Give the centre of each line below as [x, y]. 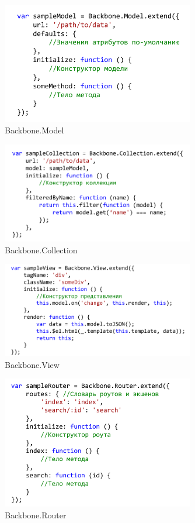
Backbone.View [32, 364]
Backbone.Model [34, 130]
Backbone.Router [36, 515]
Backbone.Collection [41, 250]
